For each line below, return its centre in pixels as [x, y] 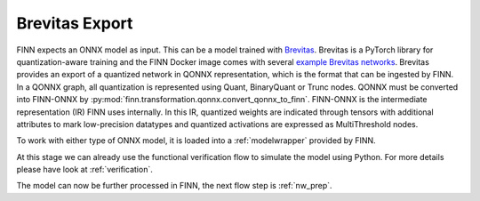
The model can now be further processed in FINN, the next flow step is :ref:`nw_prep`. [174, 186]
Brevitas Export [75, 23]
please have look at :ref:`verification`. [84, 170]
